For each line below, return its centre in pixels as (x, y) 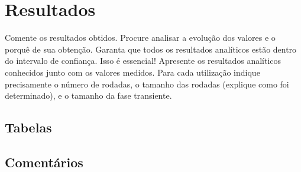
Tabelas (28, 127)
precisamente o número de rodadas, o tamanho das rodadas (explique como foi (147, 84)
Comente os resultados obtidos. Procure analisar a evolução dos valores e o (140, 38)
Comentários (44, 162)
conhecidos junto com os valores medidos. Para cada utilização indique (132, 72)
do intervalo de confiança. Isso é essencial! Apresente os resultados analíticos (143, 61)
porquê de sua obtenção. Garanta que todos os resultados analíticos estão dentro (151, 49)
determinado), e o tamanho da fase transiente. (88, 95)
